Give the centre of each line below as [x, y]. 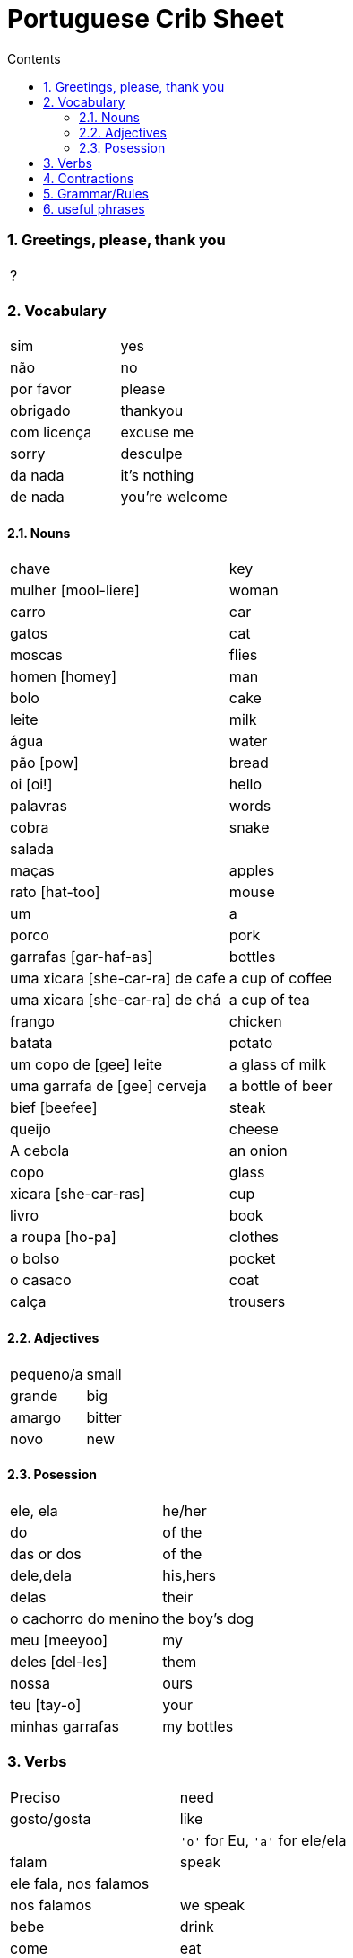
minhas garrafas [65, 1726]
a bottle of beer [281, 1086]
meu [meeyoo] [59, 1640]
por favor [41, 389]
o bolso [35, 1259]
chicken [255, 1022]
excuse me [157, 432]
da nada [37, 476]
